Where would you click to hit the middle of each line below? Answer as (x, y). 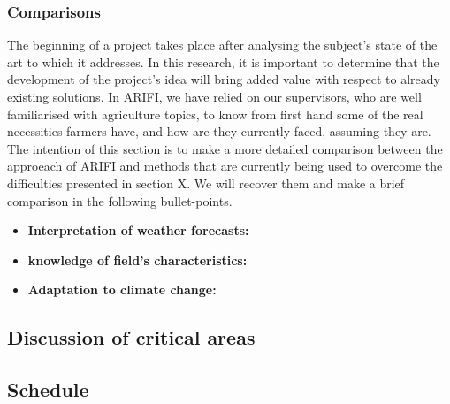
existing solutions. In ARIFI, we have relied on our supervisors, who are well (214, 96)
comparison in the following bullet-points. (120, 200)
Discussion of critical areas (131, 337)
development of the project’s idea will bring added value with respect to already (224, 79)
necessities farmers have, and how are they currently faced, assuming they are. (219, 131)
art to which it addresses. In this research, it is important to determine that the (223, 61)
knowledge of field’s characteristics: (137, 259)
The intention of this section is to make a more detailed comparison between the (225, 148)
